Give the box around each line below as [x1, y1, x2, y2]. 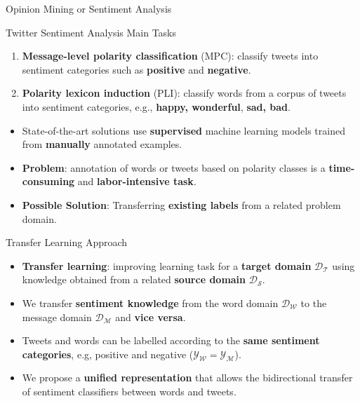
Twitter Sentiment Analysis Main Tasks [6, 25, 177, 39]
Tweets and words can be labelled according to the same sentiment [22, 333, 320, 348]
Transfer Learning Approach [6, 235, 128, 250]
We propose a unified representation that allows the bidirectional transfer [22, 370, 353, 385]
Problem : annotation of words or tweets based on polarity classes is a [22, 160, 326, 175]
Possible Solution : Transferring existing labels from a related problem [22, 197, 341, 212]
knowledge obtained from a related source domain [22, 272, 246, 287]
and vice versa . [115, 309, 186, 324]
